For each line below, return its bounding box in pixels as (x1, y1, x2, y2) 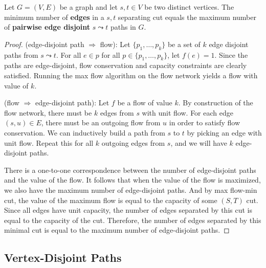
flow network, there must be (4, 107, 92, 118)
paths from (4, 49, 38, 60)
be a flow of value (117, 97, 172, 108)
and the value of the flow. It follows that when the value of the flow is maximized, (4, 174, 261, 185)
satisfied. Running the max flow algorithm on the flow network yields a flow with (4, 70, 258, 80)
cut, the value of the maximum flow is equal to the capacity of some (4, 194, 217, 205)
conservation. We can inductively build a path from (4, 127, 165, 138)
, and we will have (170, 137, 227, 148)
